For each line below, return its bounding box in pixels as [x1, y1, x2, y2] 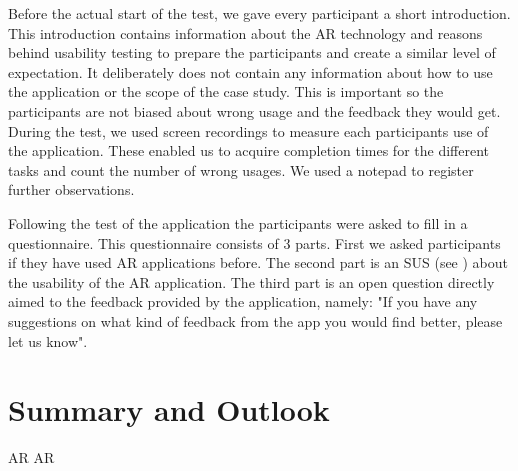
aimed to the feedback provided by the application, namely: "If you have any [8, 291, 478, 312]
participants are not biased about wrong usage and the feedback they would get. [8, 100, 501, 121]
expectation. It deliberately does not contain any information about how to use [8, 61, 493, 82]
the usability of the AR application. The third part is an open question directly [8, 271, 495, 292]
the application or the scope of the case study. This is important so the [8, 81, 444, 102]
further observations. [8, 179, 135, 200]
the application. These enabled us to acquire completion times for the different [8, 140, 489, 161]
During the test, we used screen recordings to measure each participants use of [8, 120, 489, 141]
